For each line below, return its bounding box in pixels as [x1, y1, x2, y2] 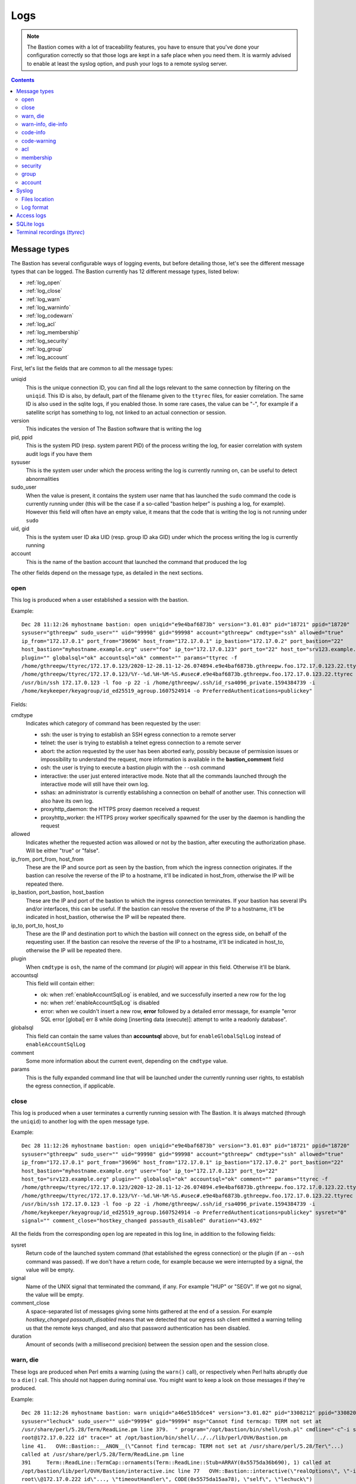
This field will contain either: [26, 980, 95, 987]
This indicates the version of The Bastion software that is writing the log [26, 425, 202, 433]
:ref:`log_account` [26, 354, 69, 361]
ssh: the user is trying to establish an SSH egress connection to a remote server [40, 731, 236, 738]
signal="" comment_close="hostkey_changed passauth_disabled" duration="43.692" [21, 1217, 263, 1224]
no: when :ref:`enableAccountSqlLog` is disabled [40, 999, 160, 1006]
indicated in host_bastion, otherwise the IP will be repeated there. [26, 914, 186, 921]
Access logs [16, 212, 47, 219]
